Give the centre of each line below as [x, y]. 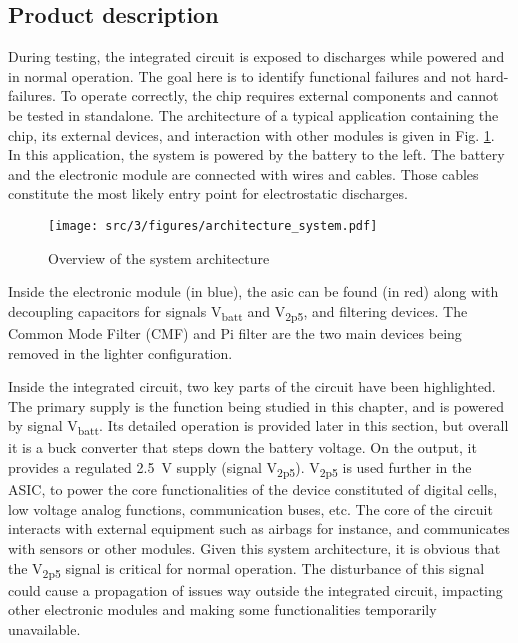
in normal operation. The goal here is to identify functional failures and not [240, 75]
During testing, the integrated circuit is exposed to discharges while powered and [256, 56]
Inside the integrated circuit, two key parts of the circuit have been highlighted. [252, 386]
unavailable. [44, 628]
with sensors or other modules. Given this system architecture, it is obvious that [254, 547]
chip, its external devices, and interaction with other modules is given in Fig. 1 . [251, 134]
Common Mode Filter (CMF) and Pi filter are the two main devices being [235, 332]
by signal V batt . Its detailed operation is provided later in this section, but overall [258, 427]
